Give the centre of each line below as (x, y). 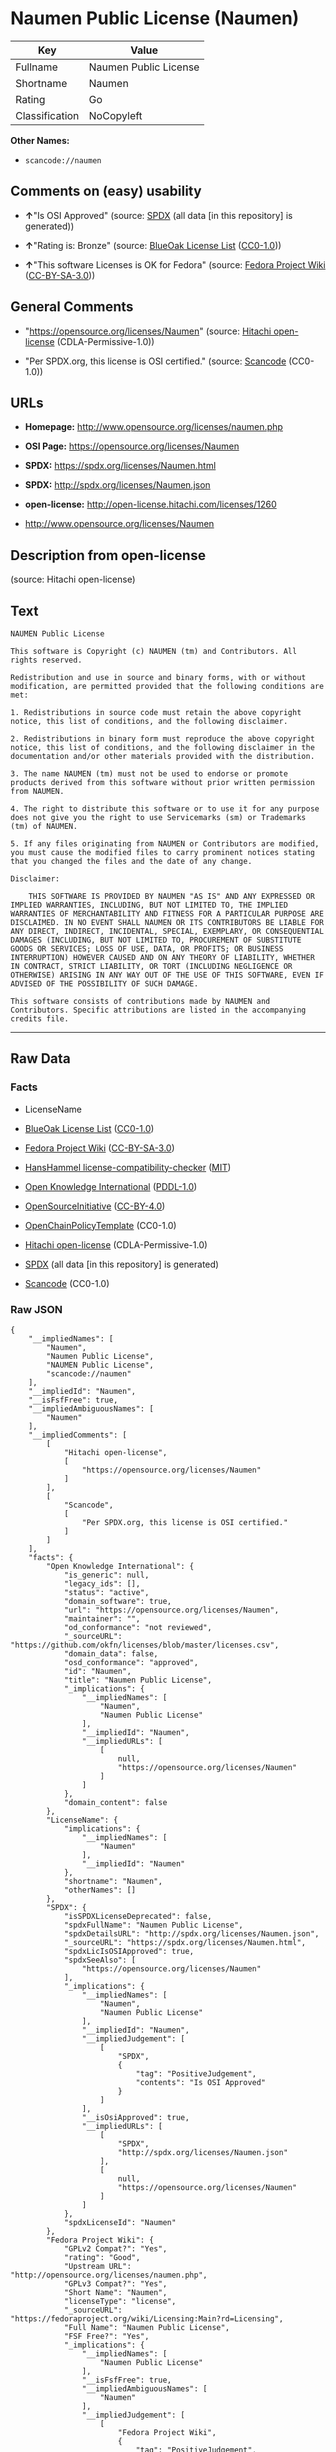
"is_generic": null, (106, 1575)
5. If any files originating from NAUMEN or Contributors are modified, (165, 844)
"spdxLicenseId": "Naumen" (120, 2222)
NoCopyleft (115, 115)
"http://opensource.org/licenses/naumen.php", (109, 2275)
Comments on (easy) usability (106, 191)
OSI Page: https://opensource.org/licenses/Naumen (132, 446)
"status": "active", (106, 1592)
